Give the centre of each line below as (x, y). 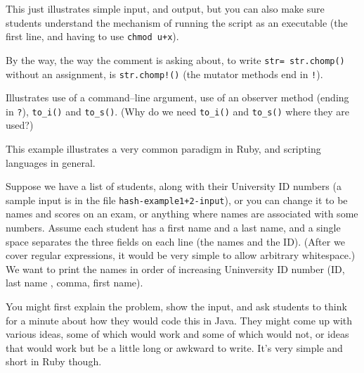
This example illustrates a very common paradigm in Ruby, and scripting (163, 148)
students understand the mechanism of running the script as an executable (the (177, 22)
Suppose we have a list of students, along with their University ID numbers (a (174, 186)
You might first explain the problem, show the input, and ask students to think (176, 306)
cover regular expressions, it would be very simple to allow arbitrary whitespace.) (181, 255)
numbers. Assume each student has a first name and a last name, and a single (173, 228)
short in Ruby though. (54, 361)
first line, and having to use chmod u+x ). (92, 36)
